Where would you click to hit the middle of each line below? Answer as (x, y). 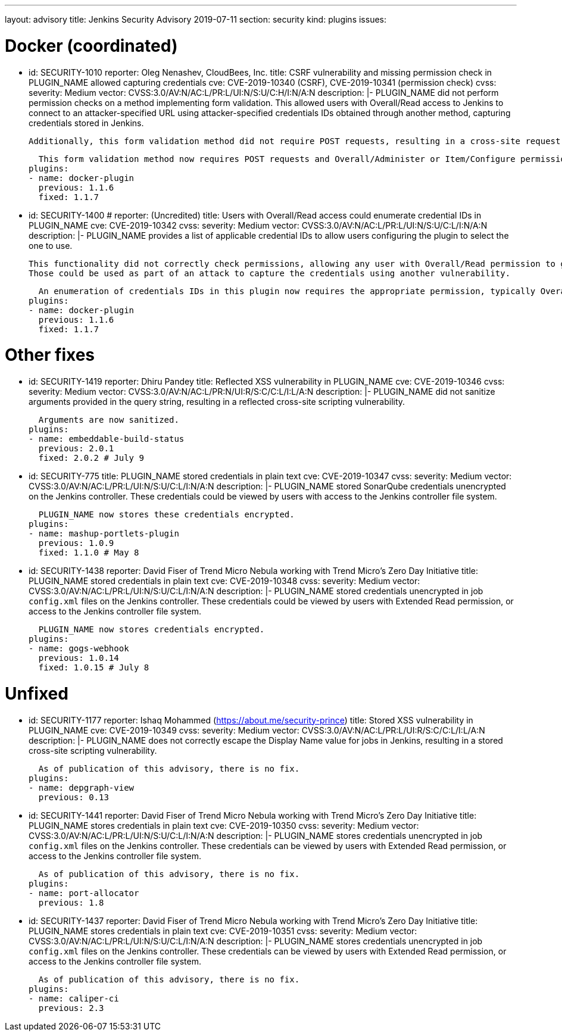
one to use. (51, 245)
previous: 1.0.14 (79, 658)
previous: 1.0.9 (76, 543)
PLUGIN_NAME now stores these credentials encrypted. (166, 514)
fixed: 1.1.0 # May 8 (89, 553)
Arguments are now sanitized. (109, 420)
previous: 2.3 (71, 1008)
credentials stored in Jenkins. (86, 123)
